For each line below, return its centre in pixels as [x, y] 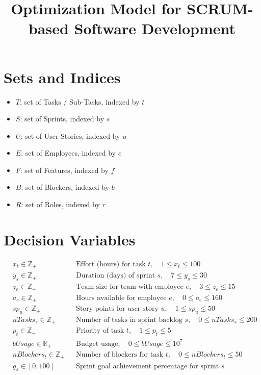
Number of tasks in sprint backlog [129, 320]
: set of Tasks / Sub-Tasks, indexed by [80, 101]
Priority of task [100, 331]
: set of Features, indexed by [64, 170]
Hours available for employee [121, 298]
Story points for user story [117, 309]
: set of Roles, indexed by [60, 204]
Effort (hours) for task [111, 264]
